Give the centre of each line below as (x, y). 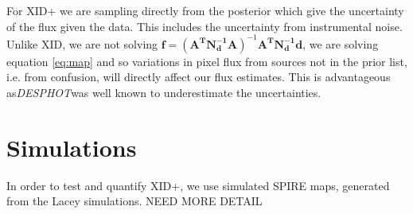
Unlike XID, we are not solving (82, 43)
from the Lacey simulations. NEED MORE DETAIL (134, 201)
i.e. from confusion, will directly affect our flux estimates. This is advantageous (199, 77)
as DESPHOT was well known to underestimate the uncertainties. (164, 92)
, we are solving (341, 43)
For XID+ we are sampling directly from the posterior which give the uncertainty (205, 10)
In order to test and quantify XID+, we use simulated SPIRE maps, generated (198, 185)
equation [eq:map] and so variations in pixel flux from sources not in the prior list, (207, 61)
